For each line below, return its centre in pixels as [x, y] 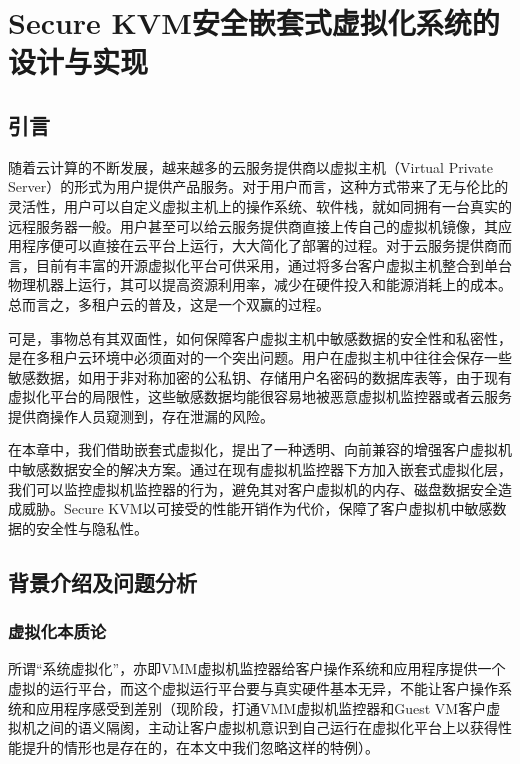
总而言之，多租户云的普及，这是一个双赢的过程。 [169, 303]
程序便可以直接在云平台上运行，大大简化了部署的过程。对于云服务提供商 [259, 245]
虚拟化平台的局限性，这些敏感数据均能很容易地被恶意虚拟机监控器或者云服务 [260, 396]
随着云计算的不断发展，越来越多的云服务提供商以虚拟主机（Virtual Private [250, 166]
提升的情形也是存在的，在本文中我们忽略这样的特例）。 [200, 746]
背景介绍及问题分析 [102, 581]
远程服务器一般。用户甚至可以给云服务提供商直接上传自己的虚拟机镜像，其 [253, 225]
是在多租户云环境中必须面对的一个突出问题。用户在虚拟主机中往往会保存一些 [260, 357]
